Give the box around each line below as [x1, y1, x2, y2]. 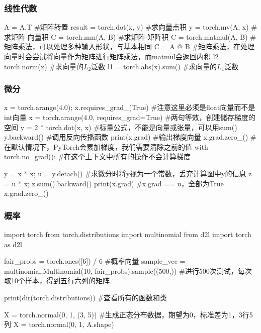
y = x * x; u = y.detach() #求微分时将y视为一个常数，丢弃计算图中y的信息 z [4, 168, 252, 178]
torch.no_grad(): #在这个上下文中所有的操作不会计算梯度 [4, 151, 191, 162]
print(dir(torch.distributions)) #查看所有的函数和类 [4, 292, 167, 302]
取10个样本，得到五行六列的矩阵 [4, 275, 110, 286]
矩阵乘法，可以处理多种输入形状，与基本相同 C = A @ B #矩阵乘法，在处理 [4, 41, 254, 52]
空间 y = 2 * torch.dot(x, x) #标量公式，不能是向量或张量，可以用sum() [4, 122, 237, 132]
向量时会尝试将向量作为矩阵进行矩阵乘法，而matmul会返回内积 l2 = [4, 51, 227, 61]
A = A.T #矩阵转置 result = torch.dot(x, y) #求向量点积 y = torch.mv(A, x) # [4, 22, 257, 32]
